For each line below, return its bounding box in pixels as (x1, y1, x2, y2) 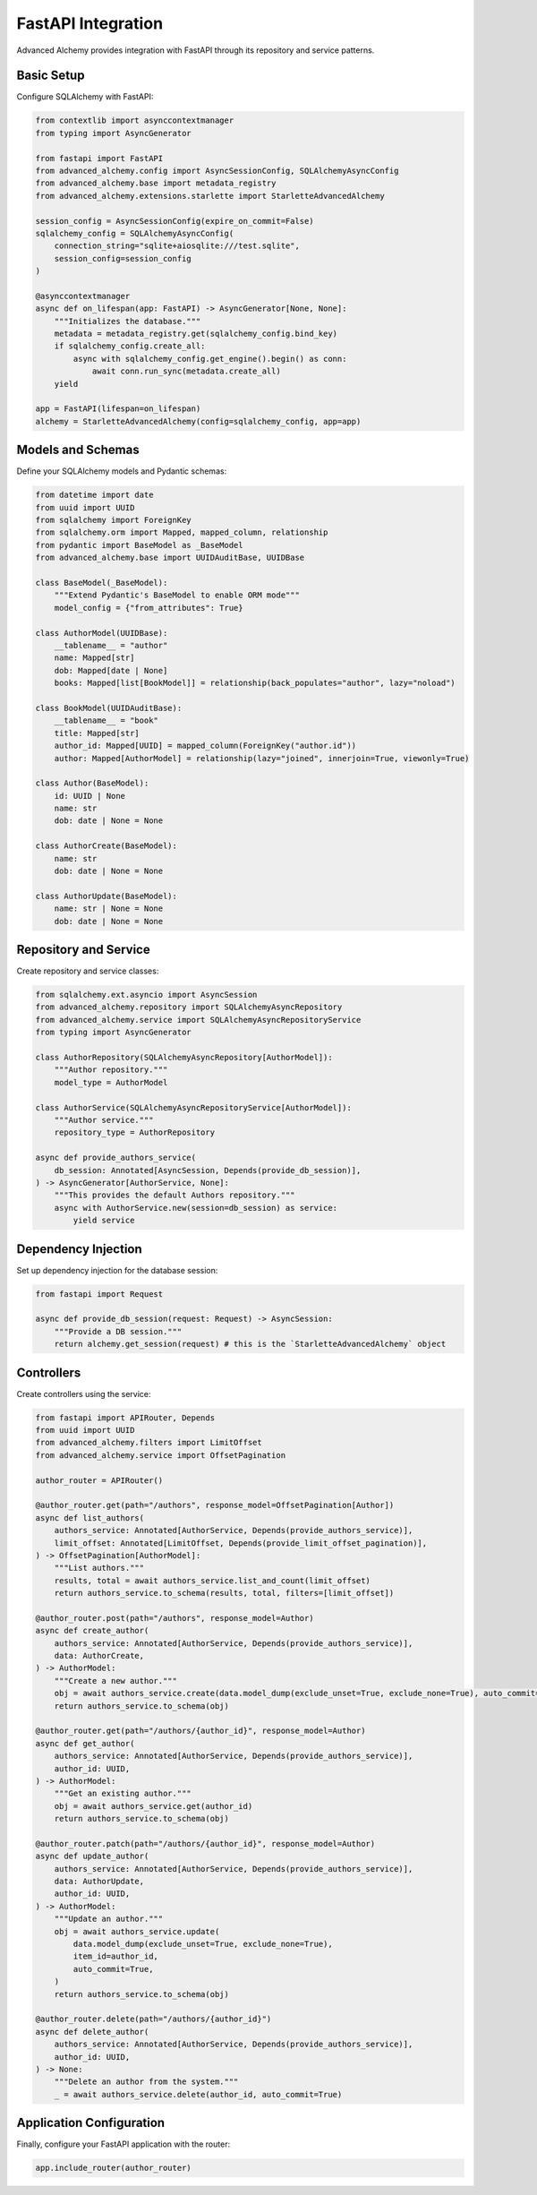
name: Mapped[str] (54, 653, 135, 663)
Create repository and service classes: (16, 965, 159, 976)
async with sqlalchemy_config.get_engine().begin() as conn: (72, 354, 347, 364)
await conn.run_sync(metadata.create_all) (91, 366, 281, 376)
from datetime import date (35, 490, 154, 501)
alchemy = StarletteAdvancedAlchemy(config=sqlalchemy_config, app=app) (35, 416, 362, 426)
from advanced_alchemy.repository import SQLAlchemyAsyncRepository (35, 1002, 343, 1012)
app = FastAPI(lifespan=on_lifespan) (35, 404, 201, 414)
